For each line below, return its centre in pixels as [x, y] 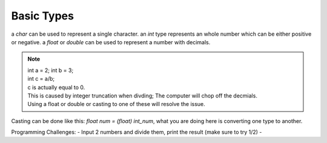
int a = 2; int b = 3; [51, 70]
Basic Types [42, 16]
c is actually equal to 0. [56, 87]
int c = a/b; [41, 79]
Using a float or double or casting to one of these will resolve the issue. [116, 104]
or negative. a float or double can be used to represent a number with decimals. [111, 42]
